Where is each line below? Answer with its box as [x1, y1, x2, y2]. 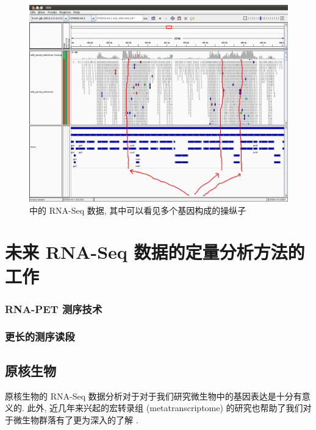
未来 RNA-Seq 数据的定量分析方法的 [5, 239, 305, 264]
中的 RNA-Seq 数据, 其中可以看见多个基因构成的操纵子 [29, 203, 246, 216]
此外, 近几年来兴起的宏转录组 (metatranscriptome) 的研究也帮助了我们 [27, 401, 303, 414]
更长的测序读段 [5, 329, 75, 344]
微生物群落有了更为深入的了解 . [13, 413, 138, 426]
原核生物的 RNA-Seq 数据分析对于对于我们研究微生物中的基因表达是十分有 [5, 389, 302, 402]
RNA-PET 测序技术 [5, 301, 102, 316]
